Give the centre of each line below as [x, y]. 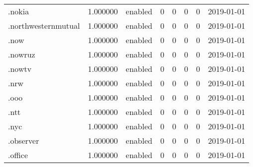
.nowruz [22, 54]
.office [18, 155]
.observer [24, 140]
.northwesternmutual [44, 26]
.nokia [19, 11]
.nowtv [20, 69]
